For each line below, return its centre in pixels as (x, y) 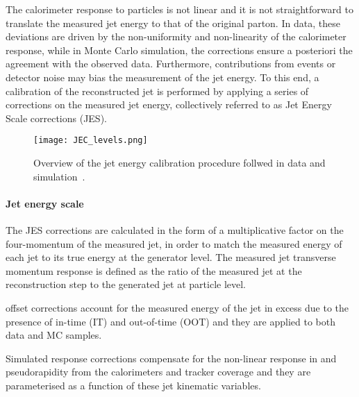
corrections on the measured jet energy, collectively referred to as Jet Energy (169, 104)
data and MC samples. (54, 335)
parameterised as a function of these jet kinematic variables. (133, 385)
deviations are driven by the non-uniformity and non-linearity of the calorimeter (176, 36)
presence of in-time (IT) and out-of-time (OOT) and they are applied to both (170, 321)
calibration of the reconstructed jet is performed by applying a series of (157, 91)
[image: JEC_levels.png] (91, 141)
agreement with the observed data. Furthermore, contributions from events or (171, 64)
